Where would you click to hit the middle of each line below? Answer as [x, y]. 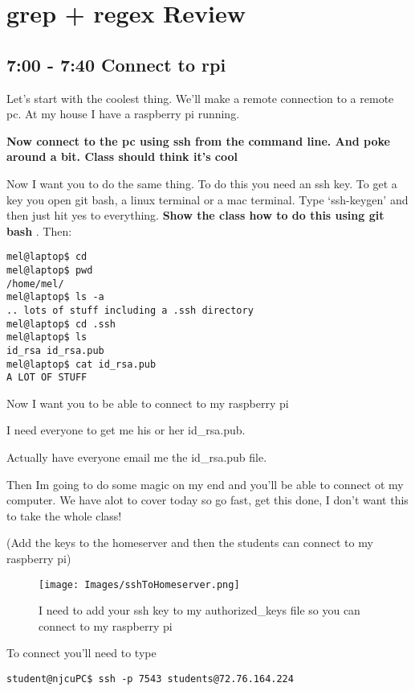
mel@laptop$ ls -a [55, 297]
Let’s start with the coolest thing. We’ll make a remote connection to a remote [200, 98]
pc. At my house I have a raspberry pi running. [123, 114]
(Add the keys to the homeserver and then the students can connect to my [190, 543]
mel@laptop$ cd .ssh [61, 324]
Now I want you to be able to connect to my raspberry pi [148, 403]
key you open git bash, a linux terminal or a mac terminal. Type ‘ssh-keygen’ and [207, 199]
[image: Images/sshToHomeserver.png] [139, 584]
